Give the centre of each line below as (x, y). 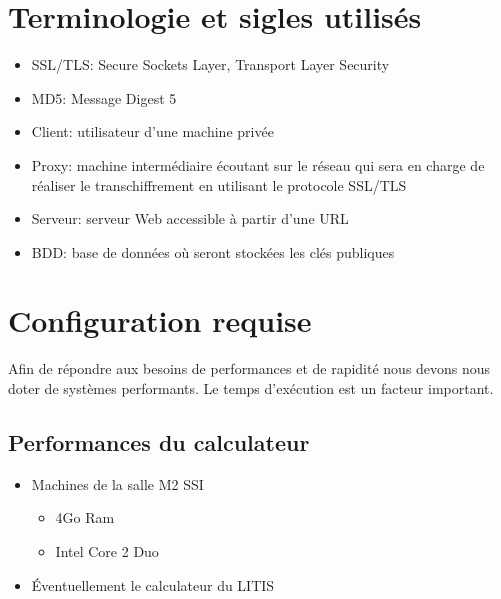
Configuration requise (160, 320)
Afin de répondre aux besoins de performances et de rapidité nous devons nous (249, 368)
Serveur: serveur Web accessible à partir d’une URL (190, 218)
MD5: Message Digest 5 (104, 97)
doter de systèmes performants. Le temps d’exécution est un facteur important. (251, 388)
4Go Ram (85, 517)
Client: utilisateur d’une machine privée (152, 131)
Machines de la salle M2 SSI (117, 483)
